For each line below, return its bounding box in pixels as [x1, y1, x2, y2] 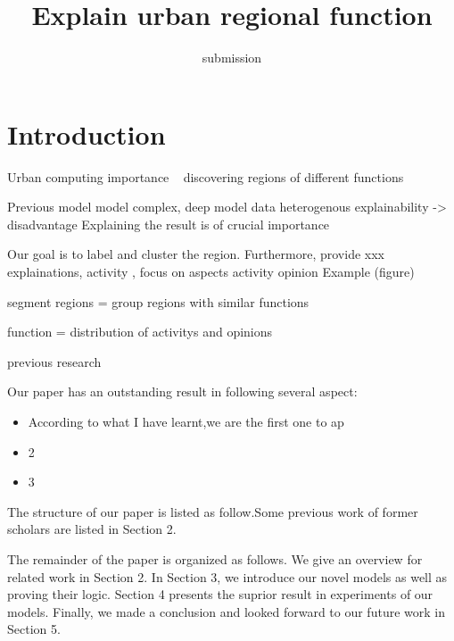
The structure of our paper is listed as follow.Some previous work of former [7, 502, 418, 520]
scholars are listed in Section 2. [7, 520, 177, 538]
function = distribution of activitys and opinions [7, 322, 273, 341]
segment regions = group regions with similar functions [7, 292, 310, 311]
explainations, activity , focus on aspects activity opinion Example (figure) [7, 262, 415, 281]
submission [202, 48, 262, 67]
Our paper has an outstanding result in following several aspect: [7, 382, 358, 401]
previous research [7, 352, 102, 370]
